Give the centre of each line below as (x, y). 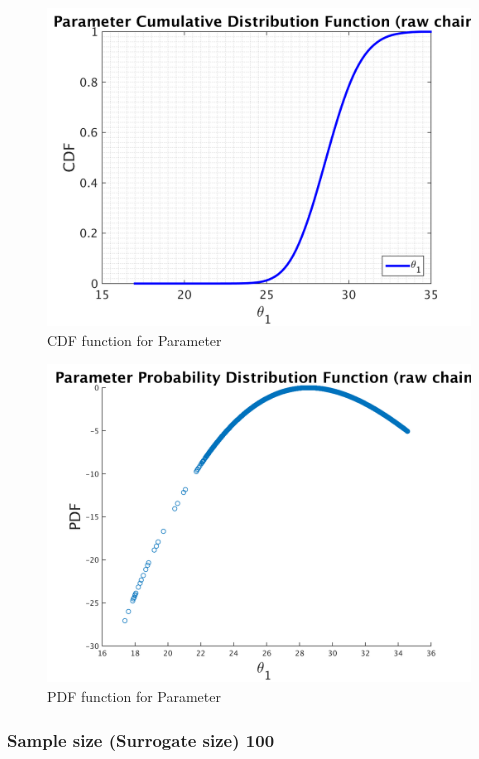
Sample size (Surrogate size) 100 (141, 740)
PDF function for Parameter (134, 695)
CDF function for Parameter (134, 339)
